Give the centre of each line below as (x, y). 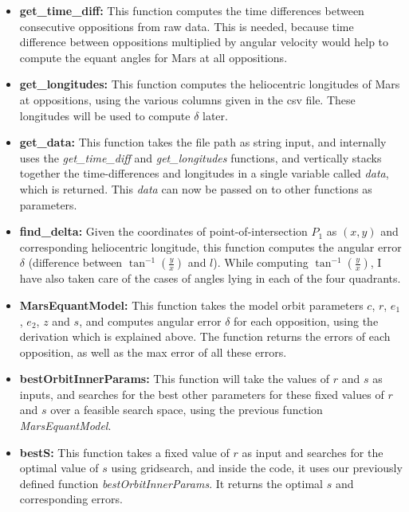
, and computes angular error (150, 320)
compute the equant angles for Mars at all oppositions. (153, 57)
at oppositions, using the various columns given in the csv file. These (187, 99)
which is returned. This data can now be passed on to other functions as (196, 188)
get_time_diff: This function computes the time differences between (192, 10)
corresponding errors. (71, 499)
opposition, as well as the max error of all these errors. (153, 352)
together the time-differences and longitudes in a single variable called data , (204, 173)
